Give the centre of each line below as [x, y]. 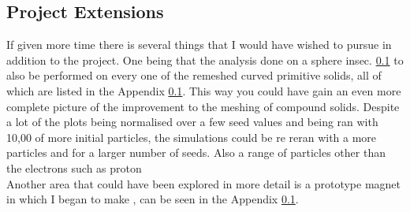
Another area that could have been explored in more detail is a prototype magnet [203, 183]
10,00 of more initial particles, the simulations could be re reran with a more [192, 137]
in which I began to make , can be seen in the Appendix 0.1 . [153, 199]
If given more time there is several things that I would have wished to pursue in [199, 45]
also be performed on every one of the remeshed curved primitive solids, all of [194, 75]
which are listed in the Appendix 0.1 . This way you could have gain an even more [204, 90]
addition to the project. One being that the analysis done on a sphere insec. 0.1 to [205, 60]
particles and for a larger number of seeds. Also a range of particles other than [196, 152]
